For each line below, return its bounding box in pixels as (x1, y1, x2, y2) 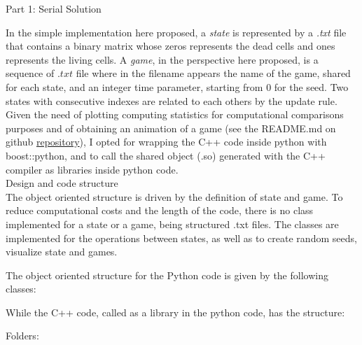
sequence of (6, 66, 55, 80)
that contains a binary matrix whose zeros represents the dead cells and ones (6, 38, 335, 53)
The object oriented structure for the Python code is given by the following (6, 267, 328, 282)
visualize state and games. (6, 244, 118, 259)
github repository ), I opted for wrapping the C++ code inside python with (6, 134, 327, 149)
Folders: (6, 328, 39, 343)
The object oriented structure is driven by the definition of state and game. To (6, 189, 343, 204)
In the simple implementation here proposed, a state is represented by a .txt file (6, 24, 347, 39)
